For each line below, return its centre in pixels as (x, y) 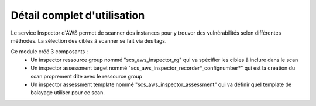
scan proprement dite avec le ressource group (87, 76)
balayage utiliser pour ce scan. (68, 93)
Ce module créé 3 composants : (49, 52)
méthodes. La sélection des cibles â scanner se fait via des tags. (89, 40)
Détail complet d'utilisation (78, 15)
